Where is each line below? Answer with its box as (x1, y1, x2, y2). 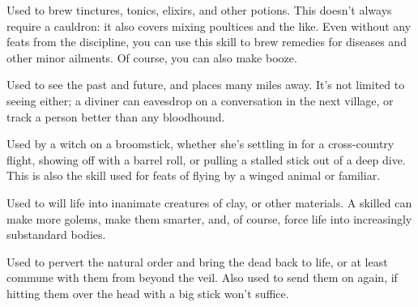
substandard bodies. (6, 226, 106, 243)
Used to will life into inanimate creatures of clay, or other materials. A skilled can (6, 194, 412, 211)
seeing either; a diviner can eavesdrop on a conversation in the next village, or (6, 92, 394, 109)
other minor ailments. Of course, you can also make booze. (6, 49, 297, 66)
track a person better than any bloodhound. (6, 108, 225, 125)
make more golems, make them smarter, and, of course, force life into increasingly (6, 210, 412, 227)
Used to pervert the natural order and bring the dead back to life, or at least (6, 253, 388, 270)
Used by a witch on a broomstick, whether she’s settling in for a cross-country (6, 135, 395, 152)
